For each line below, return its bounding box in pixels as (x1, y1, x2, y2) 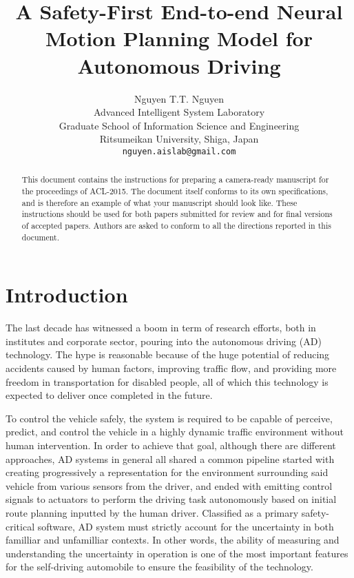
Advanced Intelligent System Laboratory (93, 105, 265, 119)
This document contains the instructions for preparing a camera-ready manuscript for (21, 174, 329, 185)
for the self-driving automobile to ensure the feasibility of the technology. (6, 559, 313, 574)
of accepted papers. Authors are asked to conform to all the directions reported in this (21, 219, 331, 231)
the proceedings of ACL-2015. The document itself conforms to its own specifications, (21, 185, 329, 196)
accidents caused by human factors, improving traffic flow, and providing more (6, 360, 337, 375)
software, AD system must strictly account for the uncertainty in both (37, 519, 334, 533)
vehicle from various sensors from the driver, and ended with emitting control (6, 478, 333, 493)
